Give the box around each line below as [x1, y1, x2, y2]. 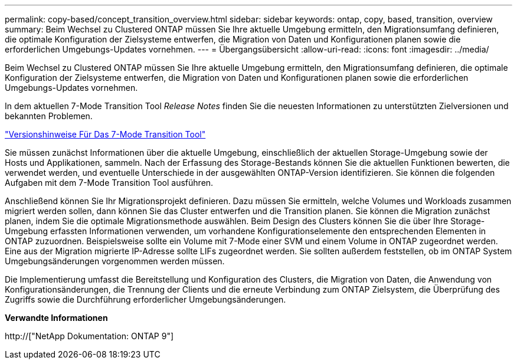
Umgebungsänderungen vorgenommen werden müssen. [5, 256, 225, 266]
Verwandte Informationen [5, 313, 108, 323]
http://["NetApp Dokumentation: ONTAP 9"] [5, 331, 174, 341]
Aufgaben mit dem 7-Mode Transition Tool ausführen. [5, 178, 214, 188]
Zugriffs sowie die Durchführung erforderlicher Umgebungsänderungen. [5, 294, 286, 304]
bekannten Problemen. [5, 111, 93, 121]
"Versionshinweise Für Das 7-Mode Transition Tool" [5, 129, 206, 139]
